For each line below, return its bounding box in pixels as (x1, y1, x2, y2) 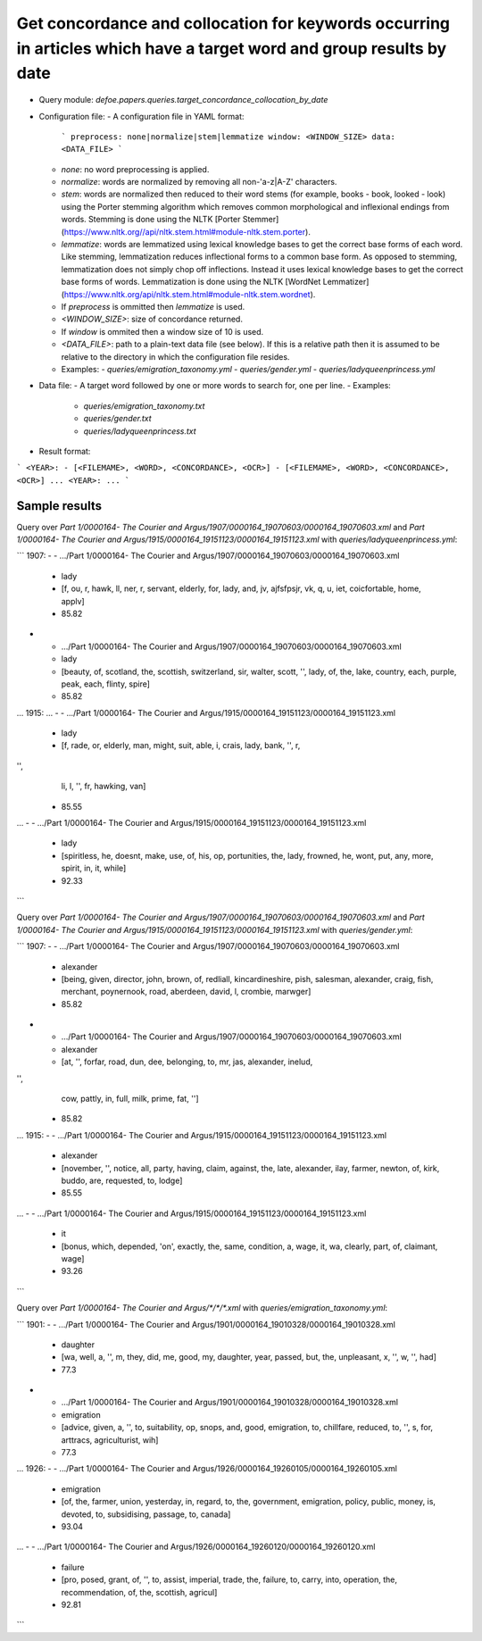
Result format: (38, 446, 91, 456)
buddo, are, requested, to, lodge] (61, 1175, 183, 1186)
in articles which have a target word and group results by (16, 38, 447, 58)
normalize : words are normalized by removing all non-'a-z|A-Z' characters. (61, 177, 337, 187)
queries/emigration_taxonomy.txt (83, 400, 205, 411)
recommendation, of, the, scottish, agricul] (61, 1587, 218, 1597)
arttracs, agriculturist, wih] (61, 1434, 159, 1445)
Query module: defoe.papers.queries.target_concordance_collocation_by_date (38, 95, 328, 105)
